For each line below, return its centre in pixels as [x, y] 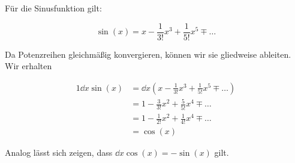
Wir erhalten [28, 66]
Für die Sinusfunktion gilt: [53, 8]
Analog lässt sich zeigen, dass [59, 152]
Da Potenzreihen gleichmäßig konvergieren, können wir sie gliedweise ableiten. [148, 54]
